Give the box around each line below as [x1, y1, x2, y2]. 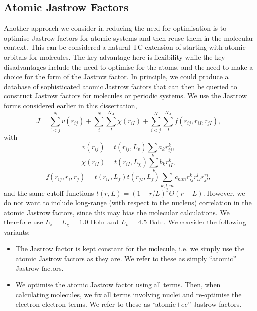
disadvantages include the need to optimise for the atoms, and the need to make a [4, 61, 253, 72]
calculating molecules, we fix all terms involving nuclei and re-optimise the [15, 289, 242, 299]
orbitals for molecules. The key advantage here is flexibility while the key [4, 51, 225, 62]
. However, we [203, 187, 245, 198]
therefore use [4, 217, 43, 227]
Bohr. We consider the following [149, 217, 246, 227]
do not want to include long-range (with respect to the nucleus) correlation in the [4, 197, 252, 208]
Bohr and [90, 217, 119, 227]
